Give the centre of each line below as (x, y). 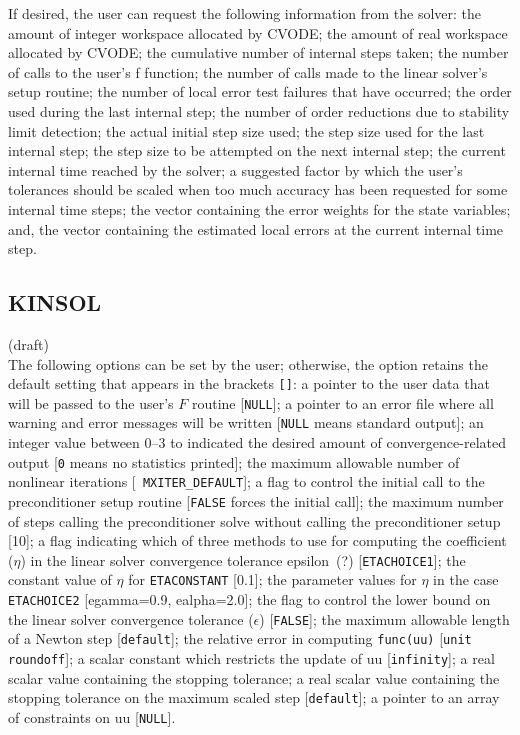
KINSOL (55, 302)
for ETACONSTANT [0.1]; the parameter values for (272, 579)
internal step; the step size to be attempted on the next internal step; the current (257, 150)
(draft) (28, 343)
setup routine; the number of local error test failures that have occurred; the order (260, 91)
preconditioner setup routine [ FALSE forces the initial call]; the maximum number (256, 500)
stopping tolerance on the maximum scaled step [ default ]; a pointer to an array (254, 697)
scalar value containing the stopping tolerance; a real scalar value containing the (254, 677)
